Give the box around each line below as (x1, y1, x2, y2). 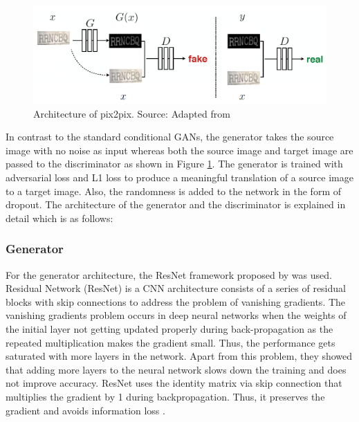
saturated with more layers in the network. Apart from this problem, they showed (6, 349, 353, 363)
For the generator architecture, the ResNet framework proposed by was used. (6, 267, 332, 282)
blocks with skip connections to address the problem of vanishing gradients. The (6, 294, 346, 309)
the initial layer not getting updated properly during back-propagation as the (6, 321, 333, 336)
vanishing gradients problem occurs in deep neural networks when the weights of (6, 308, 347, 322)
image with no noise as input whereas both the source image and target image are (6, 143, 353, 157)
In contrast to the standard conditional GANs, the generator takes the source (6, 129, 334, 144)
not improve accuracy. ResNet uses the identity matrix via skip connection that (6, 376, 342, 390)
